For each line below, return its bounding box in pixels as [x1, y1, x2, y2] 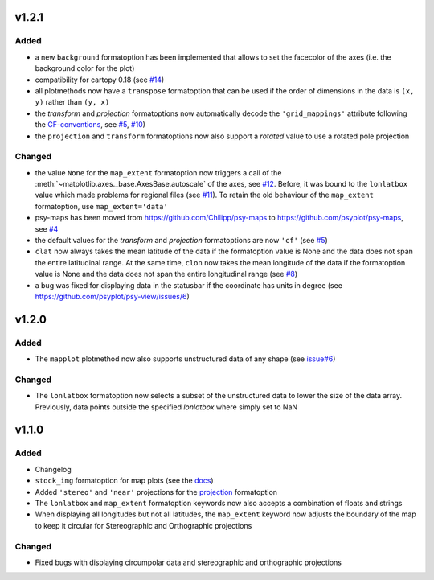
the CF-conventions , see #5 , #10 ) [35, 120, 146, 130]
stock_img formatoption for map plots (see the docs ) [35, 475, 214, 486]
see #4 [35, 224, 59, 233]
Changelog [35, 464, 72, 474]
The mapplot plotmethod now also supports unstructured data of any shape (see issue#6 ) [35, 354, 336, 364]
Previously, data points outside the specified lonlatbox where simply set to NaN [35, 402, 298, 412]
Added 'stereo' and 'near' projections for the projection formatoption [35, 487, 277, 496]
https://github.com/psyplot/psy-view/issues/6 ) [35, 291, 190, 301]
